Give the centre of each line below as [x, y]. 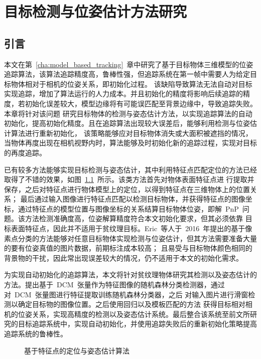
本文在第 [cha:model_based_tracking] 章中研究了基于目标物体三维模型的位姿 [129, 64]
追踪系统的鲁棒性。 [36, 334]
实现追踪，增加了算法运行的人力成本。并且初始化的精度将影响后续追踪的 [123, 94]
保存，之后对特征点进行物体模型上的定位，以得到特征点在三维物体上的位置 [127, 189]
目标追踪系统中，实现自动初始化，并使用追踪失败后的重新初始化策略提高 [137, 324]
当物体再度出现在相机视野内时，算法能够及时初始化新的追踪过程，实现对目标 [130, 143]
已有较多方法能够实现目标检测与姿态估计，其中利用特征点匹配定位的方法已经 [130, 169]
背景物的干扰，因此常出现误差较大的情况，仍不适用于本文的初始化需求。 [123, 257]
